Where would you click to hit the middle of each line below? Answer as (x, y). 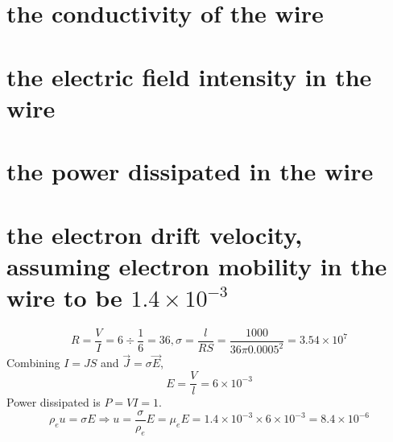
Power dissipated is (54, 402)
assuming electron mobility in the (197, 265)
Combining (33, 363)
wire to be (64, 297)
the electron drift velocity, (155, 234)
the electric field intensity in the (189, 76)
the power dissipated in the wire (190, 171)
